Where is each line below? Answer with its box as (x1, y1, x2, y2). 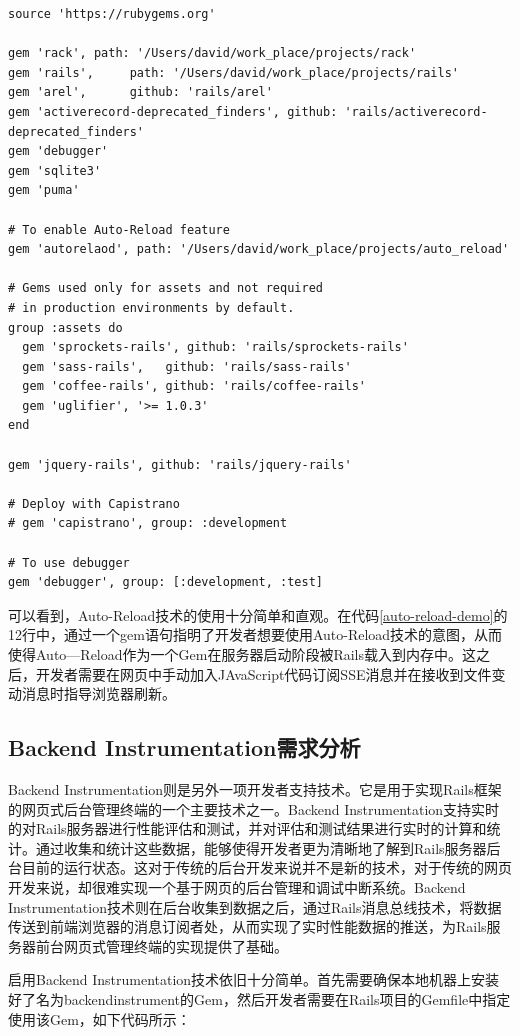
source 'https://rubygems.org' (8, 7, 216, 21)
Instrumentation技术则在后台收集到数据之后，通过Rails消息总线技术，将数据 (8, 896, 502, 917)
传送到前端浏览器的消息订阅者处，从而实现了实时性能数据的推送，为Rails (8, 916, 487, 937)
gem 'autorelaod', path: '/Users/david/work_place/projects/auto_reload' (8, 242, 510, 257)
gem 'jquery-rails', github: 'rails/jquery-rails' (8, 457, 352, 472)
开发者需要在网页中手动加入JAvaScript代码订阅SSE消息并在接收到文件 (35, 663, 492, 684)
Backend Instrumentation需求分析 (8, 732, 361, 763)
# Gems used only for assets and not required (8, 281, 323, 296)
